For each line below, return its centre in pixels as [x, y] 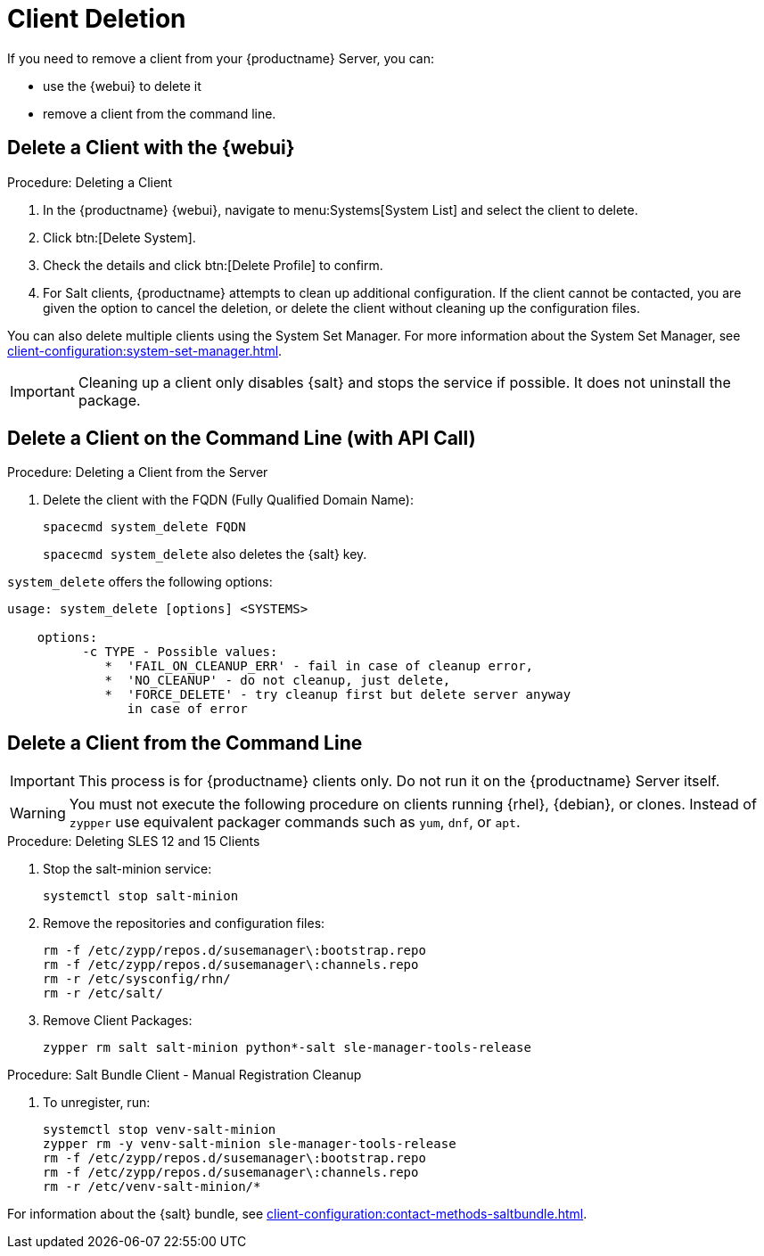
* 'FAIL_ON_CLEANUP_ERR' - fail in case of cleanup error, [319, 666]
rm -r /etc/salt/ [103, 993]
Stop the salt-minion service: [127, 869]
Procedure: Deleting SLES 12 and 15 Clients [134, 841]
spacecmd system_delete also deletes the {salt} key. [205, 554]
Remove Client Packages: [118, 1021]
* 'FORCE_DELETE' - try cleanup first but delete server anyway [338, 695]
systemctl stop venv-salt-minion [160, 1130]
